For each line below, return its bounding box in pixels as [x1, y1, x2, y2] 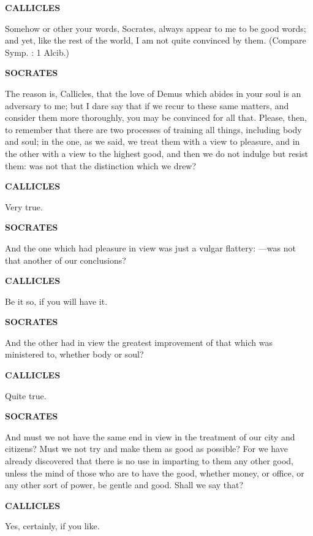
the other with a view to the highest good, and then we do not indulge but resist [5, 147, 308, 159]
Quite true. [5, 389, 47, 402]
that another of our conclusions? [5, 253, 126, 266]
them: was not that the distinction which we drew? [5, 159, 197, 172]
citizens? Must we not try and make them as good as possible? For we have [5, 442, 288, 455]
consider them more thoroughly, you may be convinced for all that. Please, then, [5, 111, 307, 124]
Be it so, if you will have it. [5, 294, 108, 307]
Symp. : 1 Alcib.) [5, 45, 70, 58]
